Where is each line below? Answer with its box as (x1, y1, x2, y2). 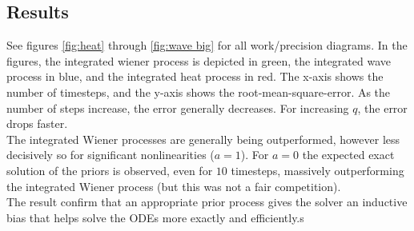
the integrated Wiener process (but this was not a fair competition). (6, 177, 341, 194)
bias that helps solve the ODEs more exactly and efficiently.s (6, 209, 304, 225)
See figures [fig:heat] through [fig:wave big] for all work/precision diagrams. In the (6, 37, 408, 54)
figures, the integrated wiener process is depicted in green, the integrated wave (6, 52, 392, 69)
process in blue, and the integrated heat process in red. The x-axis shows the (6, 68, 384, 85)
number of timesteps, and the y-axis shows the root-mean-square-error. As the (6, 83, 391, 100)
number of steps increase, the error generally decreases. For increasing (6, 99, 349, 116)
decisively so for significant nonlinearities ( (6, 146, 215, 163)
